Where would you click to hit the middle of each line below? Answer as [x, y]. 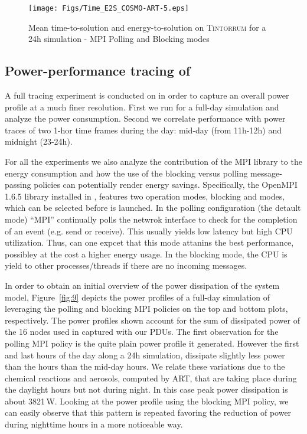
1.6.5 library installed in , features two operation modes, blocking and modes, [145, 196]
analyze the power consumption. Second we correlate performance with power [145, 118]
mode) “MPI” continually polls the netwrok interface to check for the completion [151, 219]
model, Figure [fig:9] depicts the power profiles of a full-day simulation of [137, 297]
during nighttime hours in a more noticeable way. [94, 424]
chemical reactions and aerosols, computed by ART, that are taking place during [151, 378]
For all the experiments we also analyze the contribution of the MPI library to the [153, 161]
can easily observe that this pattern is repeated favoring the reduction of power [148, 412]
